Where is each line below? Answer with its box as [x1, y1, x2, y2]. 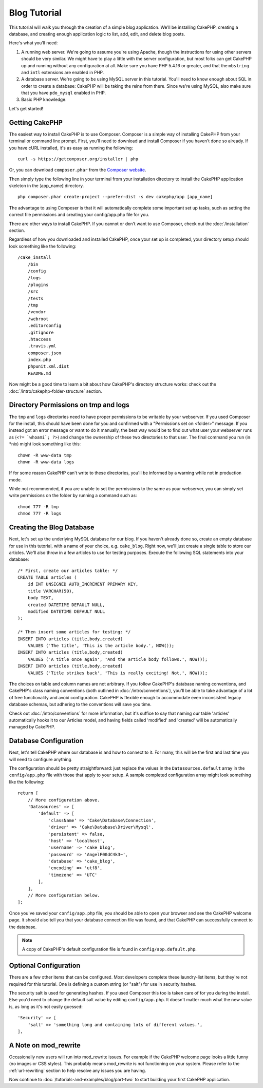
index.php [27, 357, 51, 363]
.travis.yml [27, 344, 56, 349]
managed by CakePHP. [9, 724, 56, 730]
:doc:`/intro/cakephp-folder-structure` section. [9, 388, 102, 394]
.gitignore [27, 329, 54, 335]
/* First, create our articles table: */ [18, 568, 118, 573]
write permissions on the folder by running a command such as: [9, 493, 137, 498]
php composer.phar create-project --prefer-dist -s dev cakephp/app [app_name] [18, 194, 213, 200]
